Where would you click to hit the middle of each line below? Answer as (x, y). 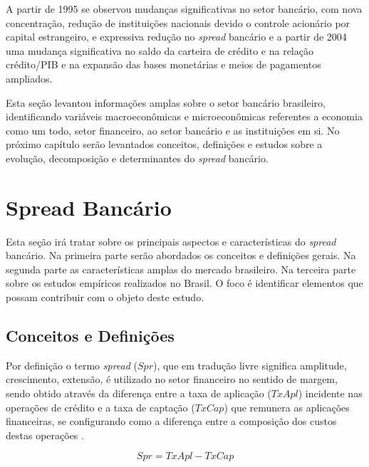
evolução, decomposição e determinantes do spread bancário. (137, 158)
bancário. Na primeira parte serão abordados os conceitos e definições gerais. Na (181, 255)
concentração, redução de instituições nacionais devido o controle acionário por (178, 22)
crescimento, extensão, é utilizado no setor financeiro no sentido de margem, (172, 379)
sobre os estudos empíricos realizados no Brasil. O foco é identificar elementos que (184, 283)
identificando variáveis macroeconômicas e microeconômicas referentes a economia (184, 116)
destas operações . (45, 435)
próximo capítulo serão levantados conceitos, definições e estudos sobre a (164, 144)
